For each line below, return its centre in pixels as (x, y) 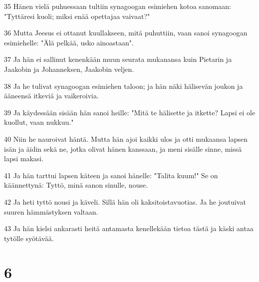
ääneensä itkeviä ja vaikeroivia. (51, 96)
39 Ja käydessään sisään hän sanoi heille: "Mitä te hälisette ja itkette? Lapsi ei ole (130, 112)
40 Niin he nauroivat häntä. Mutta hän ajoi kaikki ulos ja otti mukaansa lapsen (126, 139)
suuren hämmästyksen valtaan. (51, 211)
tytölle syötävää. (29, 238)
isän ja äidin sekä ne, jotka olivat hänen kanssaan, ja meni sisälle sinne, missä (123, 148)
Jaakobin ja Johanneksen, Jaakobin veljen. (69, 69)
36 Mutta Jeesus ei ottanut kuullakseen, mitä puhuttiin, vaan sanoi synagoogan (126, 33)
